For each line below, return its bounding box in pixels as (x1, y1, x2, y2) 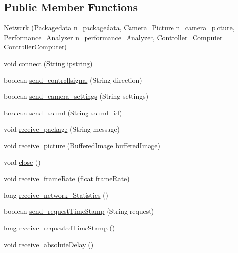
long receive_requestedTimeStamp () (4, 222, 115, 232)
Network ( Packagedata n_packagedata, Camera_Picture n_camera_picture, (4, 23, 235, 33)
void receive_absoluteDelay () (4, 239, 94, 249)
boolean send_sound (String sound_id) (4, 107, 122, 117)
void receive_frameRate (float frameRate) (4, 173, 130, 184)
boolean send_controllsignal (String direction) (4, 74, 142, 85)
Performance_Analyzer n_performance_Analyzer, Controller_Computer (4, 32, 223, 42)
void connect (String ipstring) (4, 58, 93, 68)
